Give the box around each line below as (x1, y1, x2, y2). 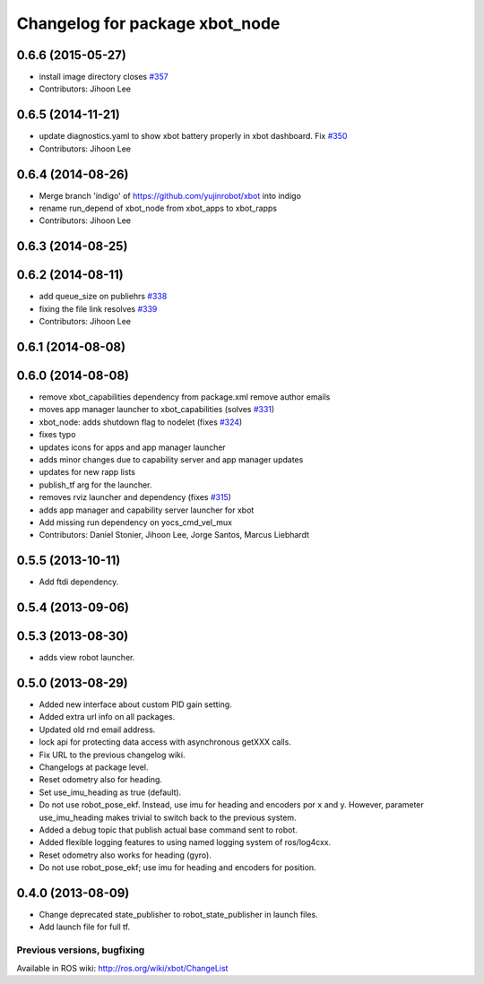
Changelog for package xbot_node (16, 13, 281, 33)
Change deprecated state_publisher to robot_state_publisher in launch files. (39, 910, 318, 920)
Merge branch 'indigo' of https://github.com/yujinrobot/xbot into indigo (39, 190, 302, 201)
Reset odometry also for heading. (39, 774, 163, 785)
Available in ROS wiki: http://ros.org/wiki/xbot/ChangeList (16, 962, 229, 973)
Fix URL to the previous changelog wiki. (39, 749, 186, 760)
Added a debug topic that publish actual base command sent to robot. (39, 824, 298, 835)
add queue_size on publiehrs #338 (39, 291, 168, 302)
